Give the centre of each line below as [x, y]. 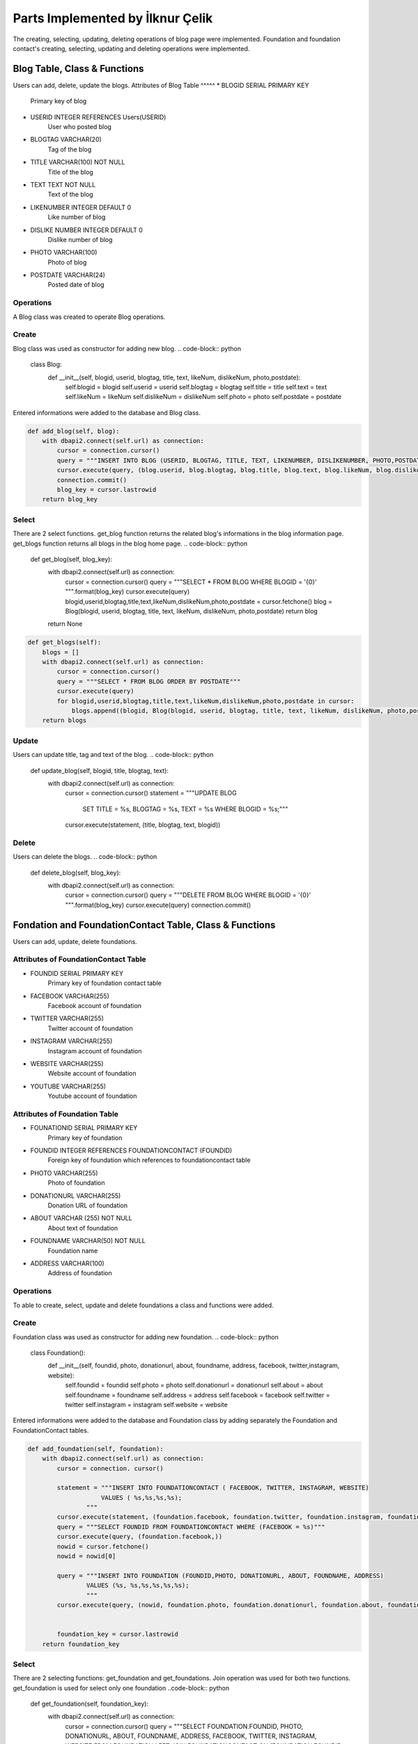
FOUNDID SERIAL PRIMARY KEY [77, 973]
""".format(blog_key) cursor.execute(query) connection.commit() [158, 905]
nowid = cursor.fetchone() [103, 1546]
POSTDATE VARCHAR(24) [68, 275]
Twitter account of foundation [91, 1028]
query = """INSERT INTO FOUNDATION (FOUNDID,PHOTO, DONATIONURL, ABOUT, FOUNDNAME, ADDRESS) [220, 1576]
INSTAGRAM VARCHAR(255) [71, 1041]
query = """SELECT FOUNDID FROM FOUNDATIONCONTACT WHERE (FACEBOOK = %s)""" [191, 1527]
